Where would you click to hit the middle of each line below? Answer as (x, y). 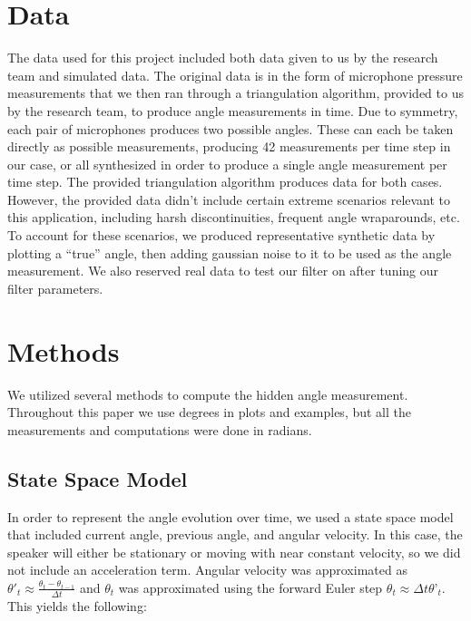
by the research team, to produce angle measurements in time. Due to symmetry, (233, 110)
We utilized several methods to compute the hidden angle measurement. (208, 394)
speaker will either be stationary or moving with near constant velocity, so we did (234, 552)
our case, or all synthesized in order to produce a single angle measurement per (227, 164)
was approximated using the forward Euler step (250, 587)
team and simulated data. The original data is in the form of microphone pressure (235, 75)
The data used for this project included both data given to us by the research (223, 58)
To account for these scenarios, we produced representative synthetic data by (221, 235)
